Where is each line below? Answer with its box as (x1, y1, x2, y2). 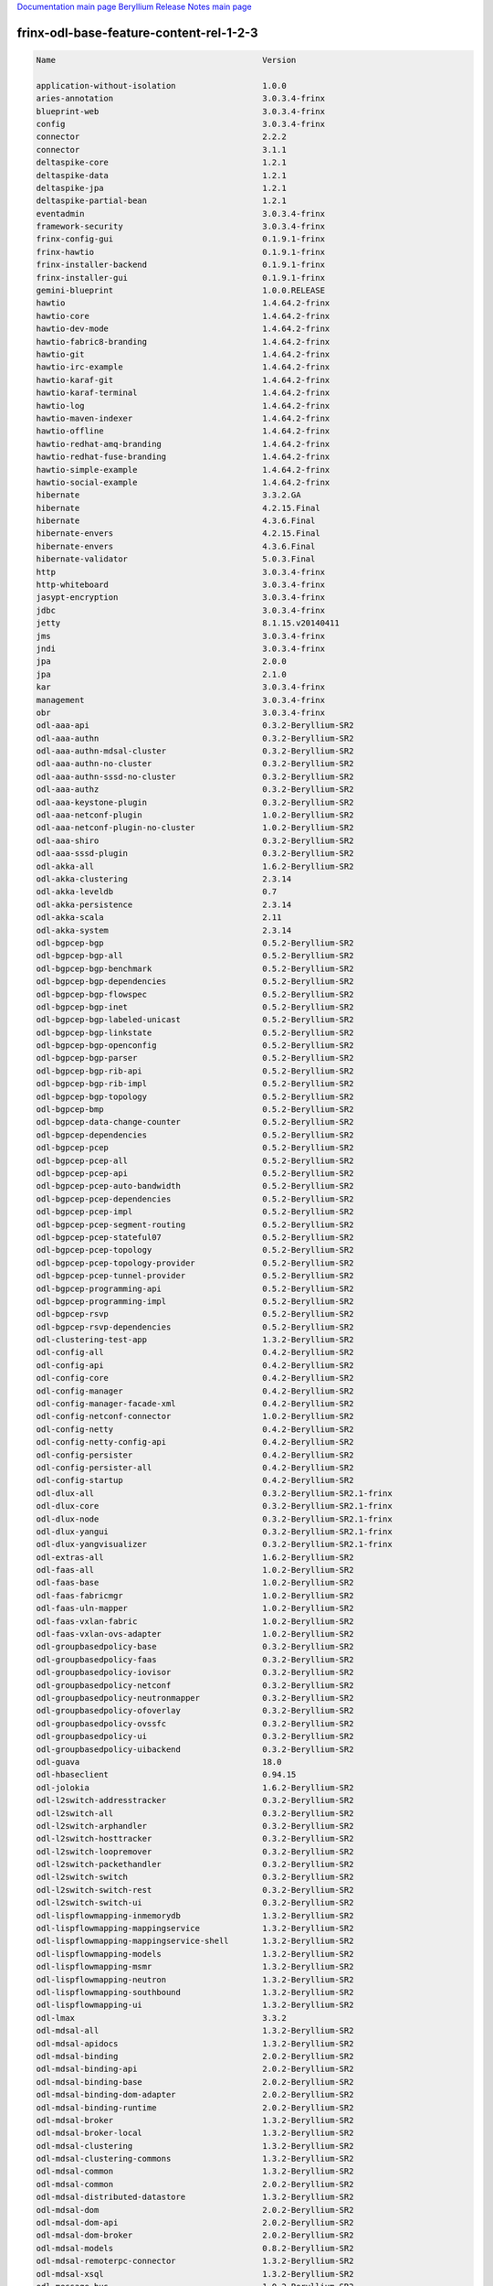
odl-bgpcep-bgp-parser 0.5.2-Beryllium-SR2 (36, 1052, 354, 1063)
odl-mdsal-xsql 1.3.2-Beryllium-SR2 (36, 2269, 354, 2279)
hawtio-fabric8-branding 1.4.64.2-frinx (36, 336, 330, 347)
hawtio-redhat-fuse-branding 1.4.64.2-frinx (36, 452, 330, 462)
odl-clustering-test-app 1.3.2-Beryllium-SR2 (36, 1335, 354, 1345)
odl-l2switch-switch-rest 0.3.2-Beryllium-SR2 (36, 1885, 354, 1895)
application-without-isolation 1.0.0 (36, 80, 287, 91)
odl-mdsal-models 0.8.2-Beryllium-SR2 (36, 2243, 354, 2253)
